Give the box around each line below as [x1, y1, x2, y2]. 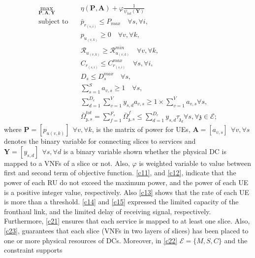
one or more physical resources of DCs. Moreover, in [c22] [4, 235, 178, 245]
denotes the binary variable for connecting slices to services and [4, 136, 196, 146]
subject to [38, 18, 68, 25]
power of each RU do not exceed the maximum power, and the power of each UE [4, 177, 249, 187]
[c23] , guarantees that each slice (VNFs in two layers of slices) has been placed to [4, 225, 249, 235]
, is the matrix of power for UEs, [92, 124, 191, 134]
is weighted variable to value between [139, 158, 252, 168]
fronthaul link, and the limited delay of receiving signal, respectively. [4, 206, 211, 216]
